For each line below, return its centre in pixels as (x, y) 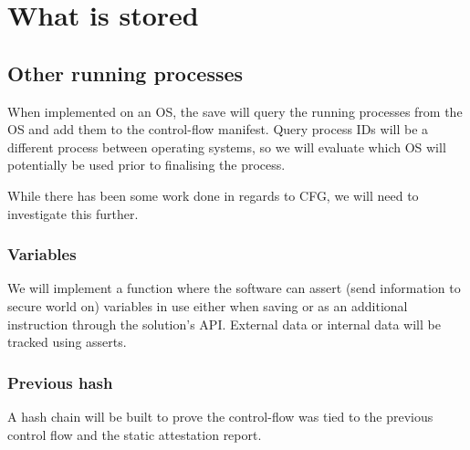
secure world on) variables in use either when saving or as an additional (208, 305)
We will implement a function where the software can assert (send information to (234, 288)
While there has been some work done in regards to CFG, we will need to (213, 195)
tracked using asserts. (67, 342)
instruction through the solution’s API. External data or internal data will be (224, 324)
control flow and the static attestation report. (135, 434)
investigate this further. (73, 213)
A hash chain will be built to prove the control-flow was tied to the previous (220, 416)
